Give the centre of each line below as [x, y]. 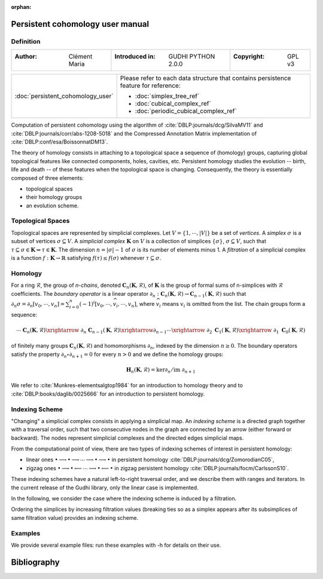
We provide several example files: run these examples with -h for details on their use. [116, 545]
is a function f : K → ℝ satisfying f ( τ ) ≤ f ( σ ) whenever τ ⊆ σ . [86, 258]
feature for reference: [150, 85]
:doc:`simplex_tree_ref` [167, 96]
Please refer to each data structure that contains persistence [205, 78]
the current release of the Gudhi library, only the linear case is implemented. [105, 488]
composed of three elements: [47, 178]
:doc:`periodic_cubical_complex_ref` [186, 111]
